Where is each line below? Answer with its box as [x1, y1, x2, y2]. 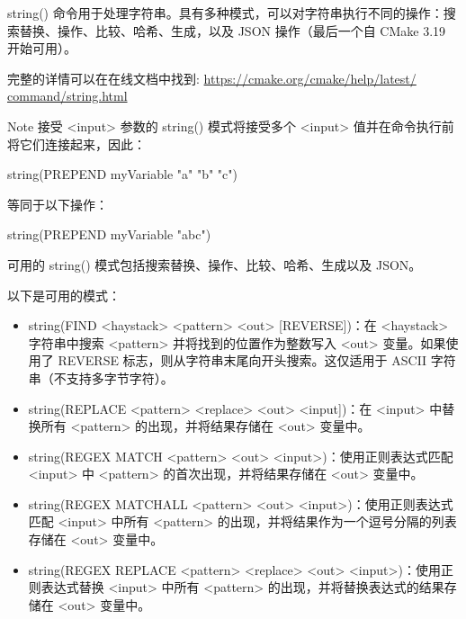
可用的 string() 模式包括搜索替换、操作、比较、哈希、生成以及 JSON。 [7, 255, 422, 274]
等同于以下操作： [7, 194, 108, 213]
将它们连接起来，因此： [7, 134, 146, 153]
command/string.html [7, 86, 128, 105]
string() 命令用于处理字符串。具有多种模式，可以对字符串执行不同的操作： [7, 4, 444, 22]
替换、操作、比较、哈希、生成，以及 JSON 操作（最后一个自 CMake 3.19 [19, 21, 446, 40]
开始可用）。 [7, 39, 76, 58]
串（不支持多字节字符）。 [28, 368, 174, 387]
